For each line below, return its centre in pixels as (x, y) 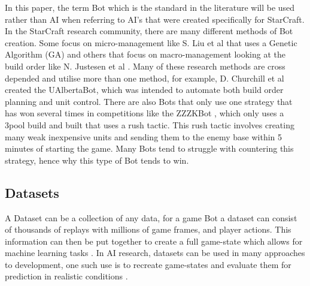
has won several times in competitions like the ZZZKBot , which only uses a (145, 113)
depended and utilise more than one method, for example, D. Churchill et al (145, 78)
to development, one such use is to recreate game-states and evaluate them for (148, 264)
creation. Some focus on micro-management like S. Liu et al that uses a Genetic (151, 42)
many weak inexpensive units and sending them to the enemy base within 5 (144, 136)
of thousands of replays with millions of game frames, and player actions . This (148, 229)
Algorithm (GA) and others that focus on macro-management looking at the (145, 54)
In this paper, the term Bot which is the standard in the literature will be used (150, 7)
